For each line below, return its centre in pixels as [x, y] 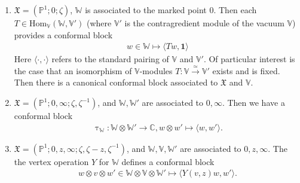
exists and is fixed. [246, 70]
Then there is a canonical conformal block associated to [116, 82]
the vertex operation [51, 161]
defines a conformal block [168, 161]
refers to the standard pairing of [110, 59]
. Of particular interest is [249, 59]
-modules [156, 70]
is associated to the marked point [146, 10]
